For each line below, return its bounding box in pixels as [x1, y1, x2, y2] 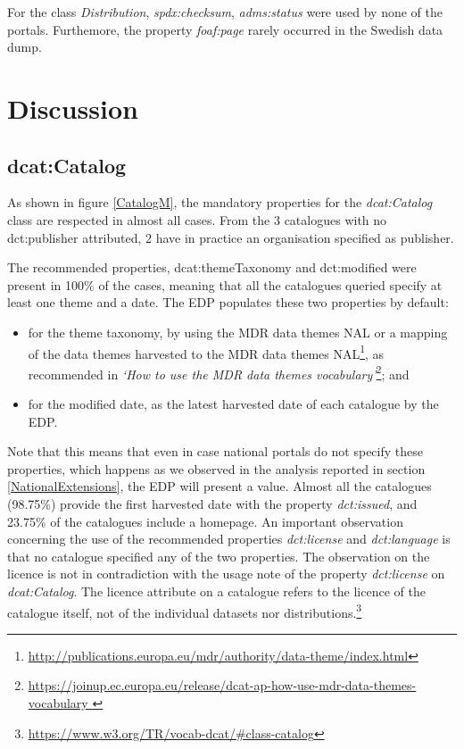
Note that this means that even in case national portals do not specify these [7, 442, 423, 461]
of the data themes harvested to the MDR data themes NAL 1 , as [28, 341, 385, 362]
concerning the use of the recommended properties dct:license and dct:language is [7, 529, 451, 548]
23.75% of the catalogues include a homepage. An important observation [7, 512, 403, 530]
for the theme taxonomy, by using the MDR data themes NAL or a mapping [28, 322, 448, 341]
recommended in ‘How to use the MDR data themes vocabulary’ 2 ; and [28, 362, 410, 383]
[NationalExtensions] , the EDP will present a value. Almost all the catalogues [7, 477, 432, 495]
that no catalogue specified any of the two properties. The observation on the [7, 546, 430, 565]
